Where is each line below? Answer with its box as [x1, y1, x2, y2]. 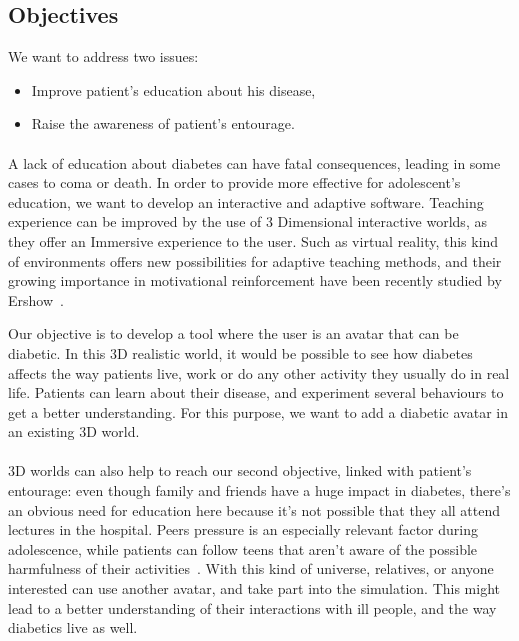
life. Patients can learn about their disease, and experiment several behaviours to [8, 382, 504, 403]
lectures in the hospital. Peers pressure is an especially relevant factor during [8, 519, 478, 540]
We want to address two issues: [8, 46, 199, 67]
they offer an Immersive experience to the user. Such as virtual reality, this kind [8, 230, 499, 251]
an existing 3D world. [8, 421, 140, 442]
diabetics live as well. [8, 617, 138, 638]
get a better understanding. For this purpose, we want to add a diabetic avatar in [8, 401, 508, 422]
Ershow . [8, 289, 64, 310]
